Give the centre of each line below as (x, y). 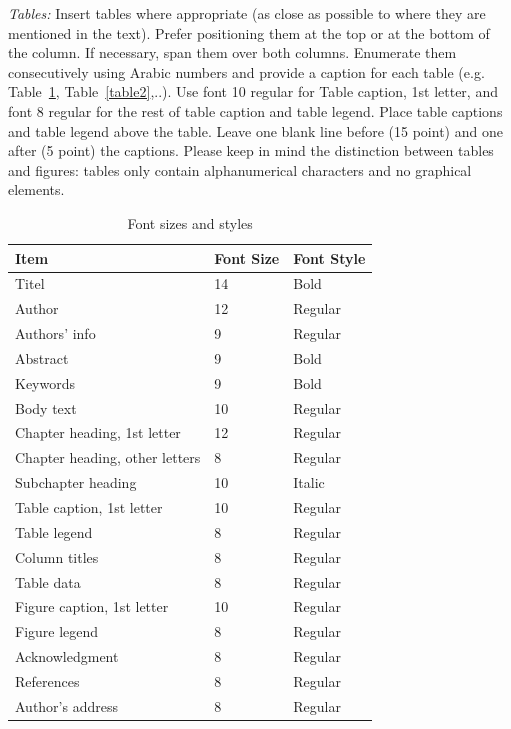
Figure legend (57, 631)
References (47, 680)
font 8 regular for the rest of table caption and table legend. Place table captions (255, 110)
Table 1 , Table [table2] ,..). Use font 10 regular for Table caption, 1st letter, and (253, 91)
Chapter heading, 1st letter (98, 432)
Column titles (57, 556)
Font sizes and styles (190, 222)
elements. (36, 189)
